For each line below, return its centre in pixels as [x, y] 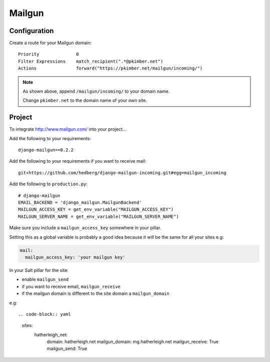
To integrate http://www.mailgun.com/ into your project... [68, 129]
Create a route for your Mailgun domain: [50, 43]
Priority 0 [48, 54]
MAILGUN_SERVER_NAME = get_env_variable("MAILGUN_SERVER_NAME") [99, 216]
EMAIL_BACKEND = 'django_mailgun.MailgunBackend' [80, 203]
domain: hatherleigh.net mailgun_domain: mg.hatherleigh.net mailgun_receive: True [132, 342]
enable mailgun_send [45, 279]
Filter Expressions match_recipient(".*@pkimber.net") [91, 61]
